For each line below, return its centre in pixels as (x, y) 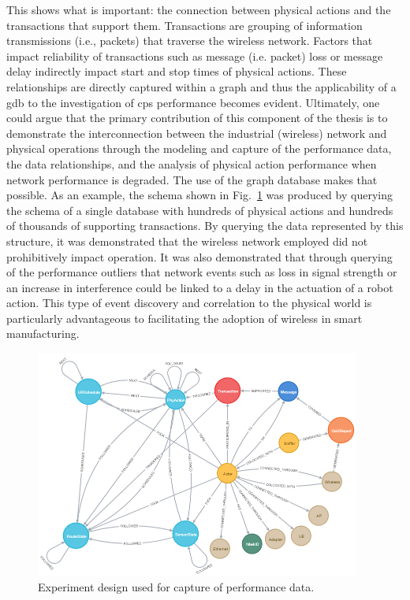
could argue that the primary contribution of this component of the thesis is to (197, 118)
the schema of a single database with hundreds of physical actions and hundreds (200, 210)
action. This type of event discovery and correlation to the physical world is (189, 303)
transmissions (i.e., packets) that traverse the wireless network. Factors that (190, 41)
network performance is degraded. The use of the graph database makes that (192, 179)
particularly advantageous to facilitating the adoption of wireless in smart (184, 318)
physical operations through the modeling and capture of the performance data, (199, 148)
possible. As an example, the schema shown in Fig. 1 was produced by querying (199, 195)
